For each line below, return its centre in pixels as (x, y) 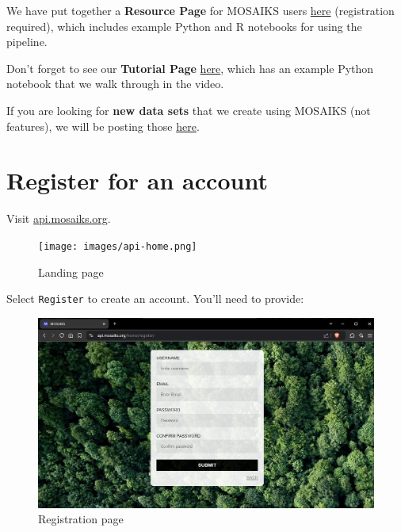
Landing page (71, 272)
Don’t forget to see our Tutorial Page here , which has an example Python (190, 68)
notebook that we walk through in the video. (115, 84)
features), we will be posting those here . (103, 126)
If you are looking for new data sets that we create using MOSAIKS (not (189, 110)
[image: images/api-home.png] (118, 246)
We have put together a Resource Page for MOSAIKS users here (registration (200, 10)
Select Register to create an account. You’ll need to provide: (155, 299)
